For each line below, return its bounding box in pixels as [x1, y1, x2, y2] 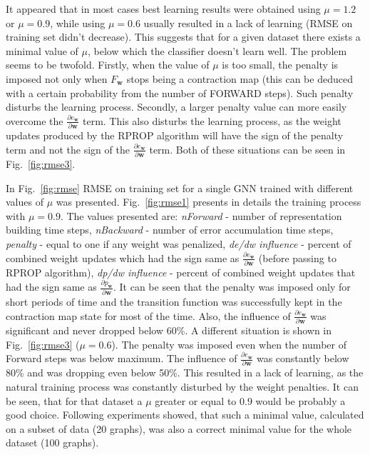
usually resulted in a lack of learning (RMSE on [143, 15, 353, 30]
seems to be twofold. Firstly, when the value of [6, 57, 210, 72]
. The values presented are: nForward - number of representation [60, 208, 342, 223]
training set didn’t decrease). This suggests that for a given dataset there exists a [6, 29, 361, 44]
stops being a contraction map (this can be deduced [126, 71, 353, 86]
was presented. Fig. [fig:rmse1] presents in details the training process [56, 194, 361, 209]
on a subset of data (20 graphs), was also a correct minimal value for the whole [6, 421, 352, 436]
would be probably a [255, 393, 346, 408]
